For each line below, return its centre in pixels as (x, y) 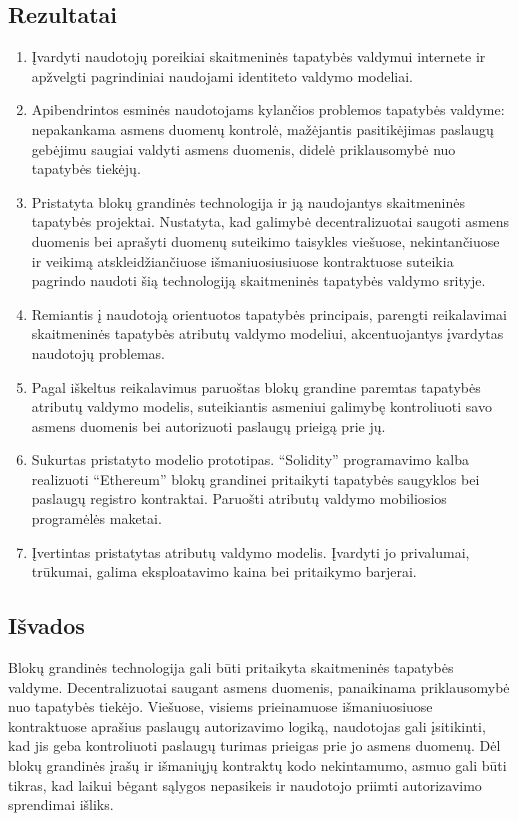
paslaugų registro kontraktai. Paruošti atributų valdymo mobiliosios (239, 498)
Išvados (46, 625)
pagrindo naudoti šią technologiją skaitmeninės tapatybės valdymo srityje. (258, 280)
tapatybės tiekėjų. (86, 168)
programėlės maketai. (96, 518)
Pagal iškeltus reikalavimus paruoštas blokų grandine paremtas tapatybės (256, 386)
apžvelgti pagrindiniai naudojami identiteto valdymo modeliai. (222, 75)
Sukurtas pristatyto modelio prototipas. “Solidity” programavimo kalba (250, 459)
